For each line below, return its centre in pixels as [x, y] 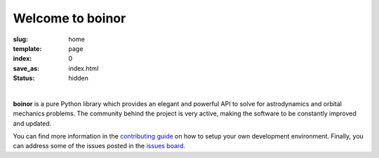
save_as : [26, 68]
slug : [20, 39]
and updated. [32, 123]
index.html [84, 68]
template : [27, 48]
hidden [79, 78]
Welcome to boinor [69, 18]
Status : [24, 78]
